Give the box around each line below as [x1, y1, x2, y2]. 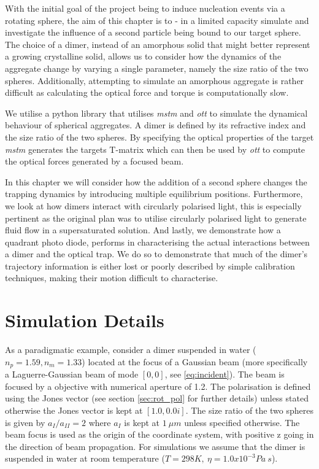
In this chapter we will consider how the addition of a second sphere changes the [5, 175, 307, 188]
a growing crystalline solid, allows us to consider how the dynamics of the [5, 50, 282, 63]
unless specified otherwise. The [184, 416, 300, 428]
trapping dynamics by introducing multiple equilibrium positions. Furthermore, [5, 187, 303, 200]
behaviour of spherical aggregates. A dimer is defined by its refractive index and [5, 118, 306, 131]
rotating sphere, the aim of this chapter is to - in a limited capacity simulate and [5, 14, 309, 26]
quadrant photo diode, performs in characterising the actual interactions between [5, 235, 310, 248]
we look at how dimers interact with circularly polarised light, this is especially [5, 199, 302, 212]
